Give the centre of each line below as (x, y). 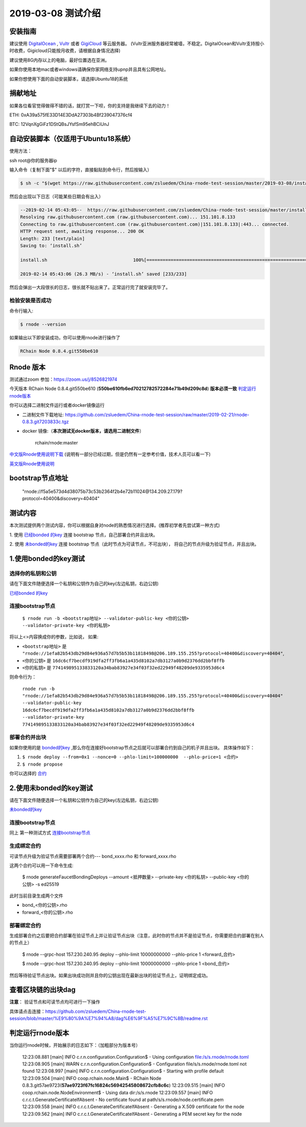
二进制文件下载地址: (43, 414)
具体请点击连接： (27, 1011)
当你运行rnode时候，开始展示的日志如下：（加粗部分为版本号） (75, 1045)
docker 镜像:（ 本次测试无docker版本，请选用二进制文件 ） (83, 431)
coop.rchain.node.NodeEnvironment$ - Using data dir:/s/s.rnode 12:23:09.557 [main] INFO (118, 1092)
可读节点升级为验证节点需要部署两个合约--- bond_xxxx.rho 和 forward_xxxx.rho (93, 856)
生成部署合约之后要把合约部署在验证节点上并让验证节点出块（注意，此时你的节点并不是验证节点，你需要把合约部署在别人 (137, 936)
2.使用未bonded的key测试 (51, 788)
